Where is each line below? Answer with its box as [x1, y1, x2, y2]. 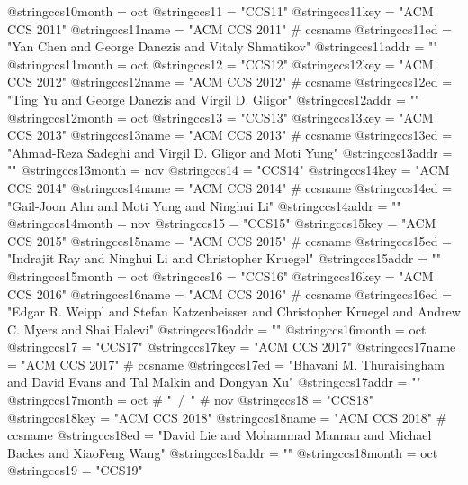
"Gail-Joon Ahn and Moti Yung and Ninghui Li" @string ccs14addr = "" [7, 196, 401, 215]
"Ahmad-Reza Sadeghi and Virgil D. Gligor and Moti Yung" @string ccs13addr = [7, 142, 453, 161]
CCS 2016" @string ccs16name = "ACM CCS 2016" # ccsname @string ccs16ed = [7, 284, 453, 303]
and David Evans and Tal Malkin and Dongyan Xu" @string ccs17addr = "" [7, 372, 421, 391]
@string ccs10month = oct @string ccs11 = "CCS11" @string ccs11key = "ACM [7, 2, 434, 20]
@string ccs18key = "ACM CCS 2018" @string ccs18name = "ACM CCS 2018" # [7, 407, 447, 426]
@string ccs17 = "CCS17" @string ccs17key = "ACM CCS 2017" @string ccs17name [7, 337, 456, 356]
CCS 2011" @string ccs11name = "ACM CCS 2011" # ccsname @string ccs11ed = [7, 19, 453, 38]
